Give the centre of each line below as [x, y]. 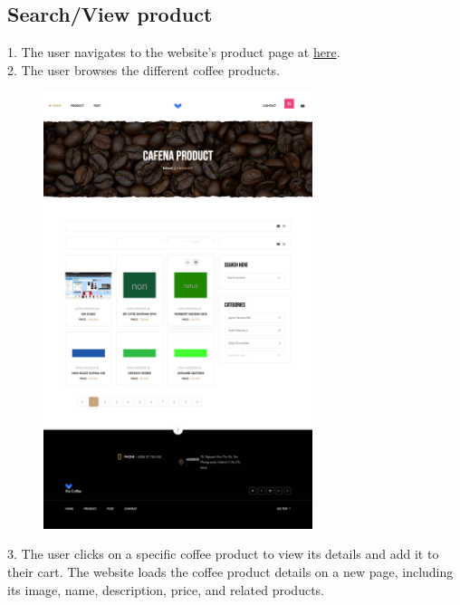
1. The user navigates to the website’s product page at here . [174, 52]
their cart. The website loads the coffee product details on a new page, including [230, 571]
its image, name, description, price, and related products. [166, 589]
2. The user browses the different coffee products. [144, 69]
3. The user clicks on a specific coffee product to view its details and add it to [223, 554]
